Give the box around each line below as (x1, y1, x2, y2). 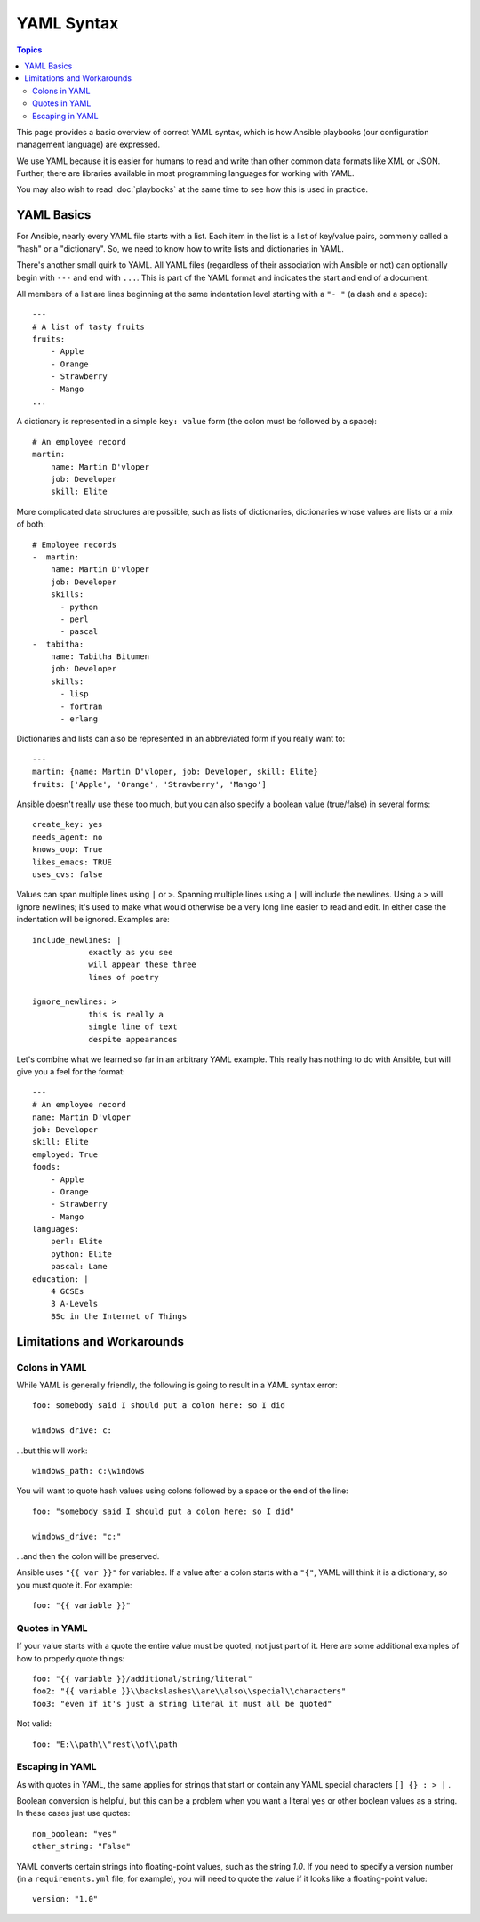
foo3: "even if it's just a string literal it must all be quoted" (32, 1699, 332, 1709)
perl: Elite (50, 1236, 103, 1247)
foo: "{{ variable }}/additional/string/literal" (32, 1673, 253, 1684)
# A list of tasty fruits (32, 321, 146, 332)
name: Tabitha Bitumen (50, 652, 150, 662)
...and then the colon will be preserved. (16, 1550, 160, 1561)
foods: (32, 1162, 61, 1172)
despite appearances (88, 1034, 178, 1044)
